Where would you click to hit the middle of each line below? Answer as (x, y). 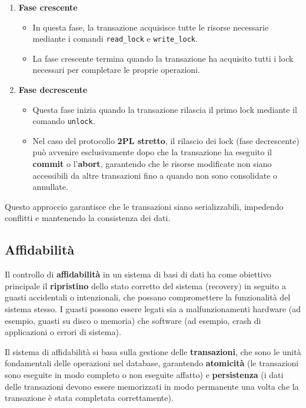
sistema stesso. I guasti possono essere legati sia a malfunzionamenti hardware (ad (153, 309)
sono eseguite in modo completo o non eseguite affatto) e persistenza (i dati (144, 374)
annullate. (50, 187)
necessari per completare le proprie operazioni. (116, 70)
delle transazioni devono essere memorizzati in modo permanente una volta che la (152, 386)
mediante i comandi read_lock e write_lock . (115, 39)
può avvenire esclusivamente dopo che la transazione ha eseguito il (152, 152)
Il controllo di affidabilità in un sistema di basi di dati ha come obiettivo (138, 274)
